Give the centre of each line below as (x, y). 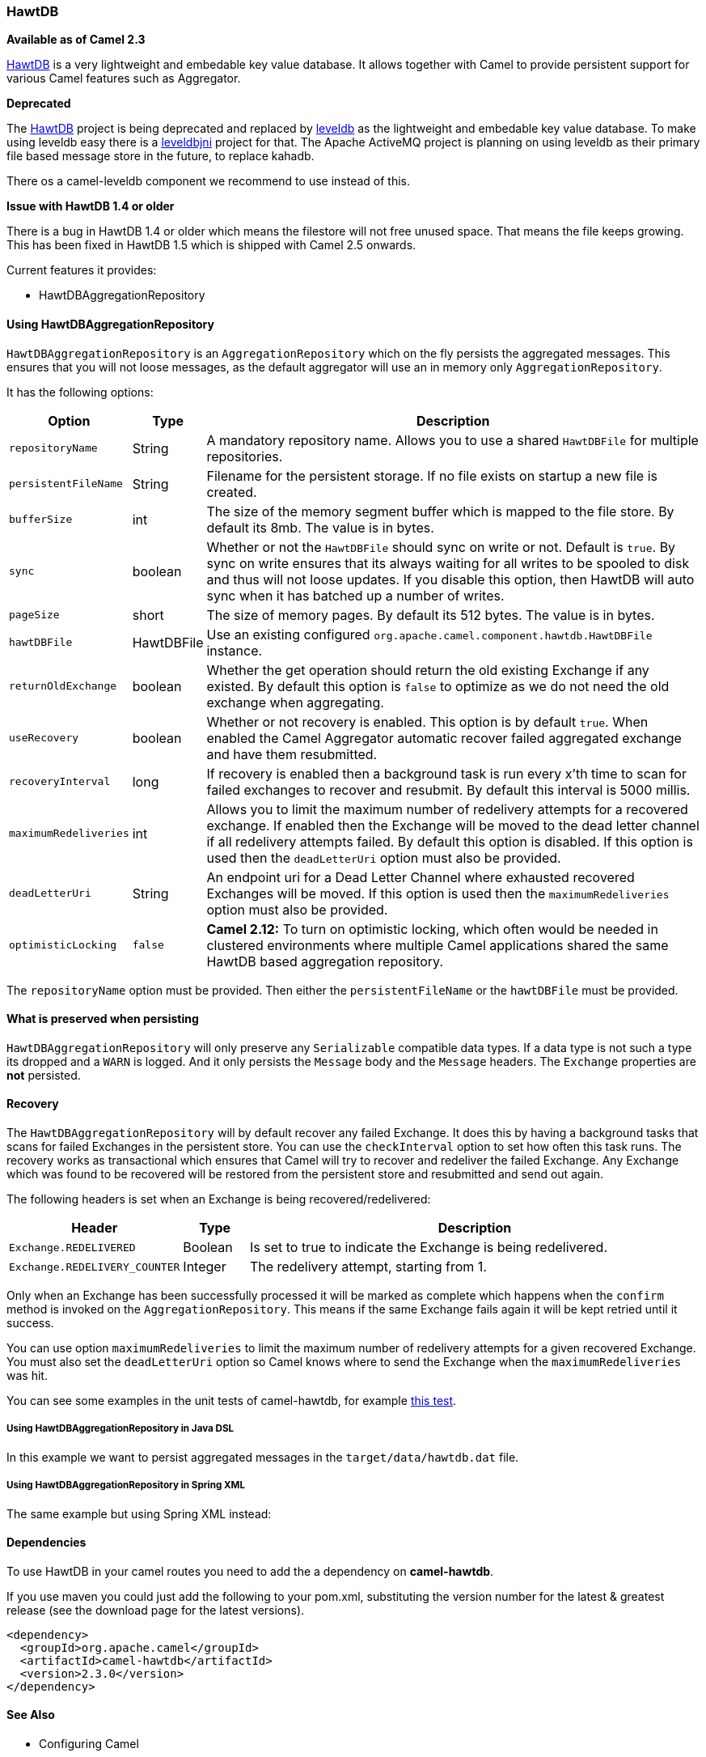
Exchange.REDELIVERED (72, 1247)
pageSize (34, 615)
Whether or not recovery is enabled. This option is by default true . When (427, 721)
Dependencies (47, 1543)
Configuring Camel (89, 1744)
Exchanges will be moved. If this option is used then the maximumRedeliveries (438, 893)
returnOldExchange (63, 686)
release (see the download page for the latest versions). (156, 1610)
